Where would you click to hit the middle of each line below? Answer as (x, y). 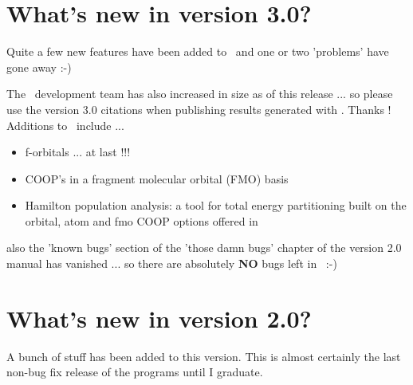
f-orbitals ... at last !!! (78, 152)
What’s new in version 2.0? (159, 318)
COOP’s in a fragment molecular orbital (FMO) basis (157, 178)
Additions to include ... (65, 125)
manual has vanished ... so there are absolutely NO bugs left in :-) (172, 263)
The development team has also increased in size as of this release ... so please (200, 94)
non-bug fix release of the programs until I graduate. (135, 372)
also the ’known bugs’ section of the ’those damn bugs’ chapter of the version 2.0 (204, 247)
